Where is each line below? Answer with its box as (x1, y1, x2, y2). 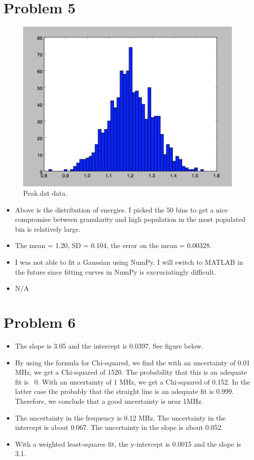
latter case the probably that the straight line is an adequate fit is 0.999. (15, 386, 234, 396)
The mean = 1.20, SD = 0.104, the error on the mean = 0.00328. (15, 240, 212, 250)
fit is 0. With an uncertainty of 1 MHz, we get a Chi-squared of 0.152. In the (15, 376, 251, 387)
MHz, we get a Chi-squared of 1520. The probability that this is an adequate (15, 367, 247, 377)
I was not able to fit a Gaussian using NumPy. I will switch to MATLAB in (15, 257, 243, 267)
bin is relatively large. (15, 223, 81, 234)
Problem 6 (3, 312, 76, 332)
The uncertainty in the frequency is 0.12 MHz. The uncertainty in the (15, 412, 226, 423)
